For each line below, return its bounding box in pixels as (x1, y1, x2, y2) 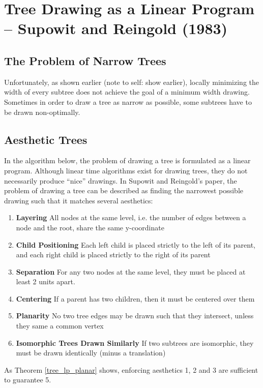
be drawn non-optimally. (4, 106, 80, 117)
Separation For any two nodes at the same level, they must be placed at (16, 266, 246, 277)
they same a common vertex (16, 320, 104, 331)
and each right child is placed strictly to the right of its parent (16, 249, 211, 260)
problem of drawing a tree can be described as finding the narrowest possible (4, 185, 244, 196)
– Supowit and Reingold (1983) (4, 18, 228, 39)
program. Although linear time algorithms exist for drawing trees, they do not (4, 165, 248, 175)
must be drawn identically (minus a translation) (16, 347, 166, 358)
